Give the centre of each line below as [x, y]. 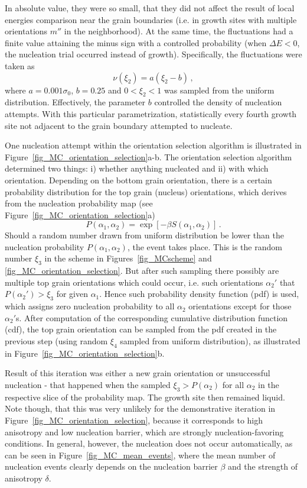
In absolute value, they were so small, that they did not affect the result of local [150, 8]
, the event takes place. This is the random [205, 246]
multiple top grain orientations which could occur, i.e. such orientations [134, 282]
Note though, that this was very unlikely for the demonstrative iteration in [140, 408]
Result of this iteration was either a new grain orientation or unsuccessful [138, 373]
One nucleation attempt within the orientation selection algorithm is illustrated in [153, 145]
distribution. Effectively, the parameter [75, 102]
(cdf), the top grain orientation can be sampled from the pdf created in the [141, 329]
